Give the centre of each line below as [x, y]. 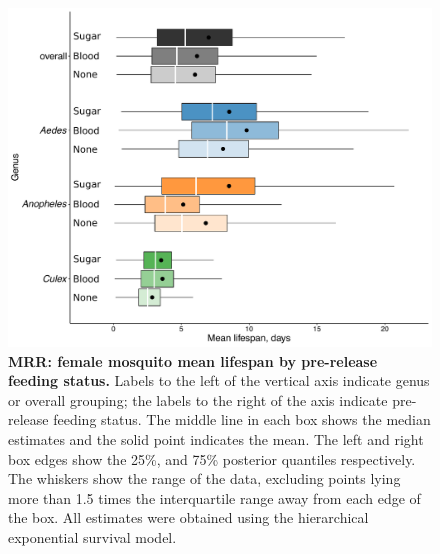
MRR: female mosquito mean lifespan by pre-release [193, 360]
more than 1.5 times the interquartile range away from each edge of [214, 497]
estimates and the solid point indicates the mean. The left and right [216, 439]
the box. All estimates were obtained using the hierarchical [188, 517]
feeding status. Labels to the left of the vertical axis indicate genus [219, 380]
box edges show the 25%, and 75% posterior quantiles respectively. [212, 458]
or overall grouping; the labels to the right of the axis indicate [198, 399]
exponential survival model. [92, 537]
